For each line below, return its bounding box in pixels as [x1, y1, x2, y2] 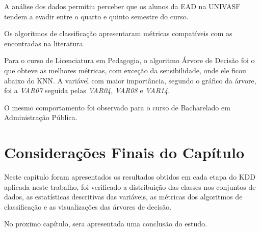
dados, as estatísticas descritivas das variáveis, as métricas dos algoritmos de [4, 191, 243, 202]
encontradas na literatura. [4, 38, 85, 48]
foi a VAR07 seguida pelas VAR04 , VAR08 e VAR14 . [4, 85, 170, 96]
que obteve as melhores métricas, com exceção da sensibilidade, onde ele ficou [4, 65, 246, 75]
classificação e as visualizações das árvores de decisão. [4, 201, 172, 212]
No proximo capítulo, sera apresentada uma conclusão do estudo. [4, 218, 207, 229]
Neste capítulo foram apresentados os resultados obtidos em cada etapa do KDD [4, 171, 255, 182]
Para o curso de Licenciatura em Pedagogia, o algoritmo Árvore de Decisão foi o [4, 55, 255, 66]
